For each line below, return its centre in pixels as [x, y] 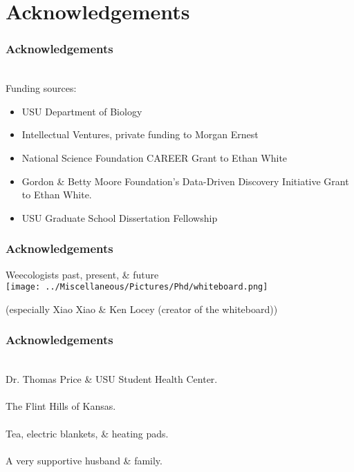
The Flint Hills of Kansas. [61, 406]
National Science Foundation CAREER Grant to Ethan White [155, 157]
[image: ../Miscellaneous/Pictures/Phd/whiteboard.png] [137, 287]
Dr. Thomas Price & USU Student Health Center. [112, 379]
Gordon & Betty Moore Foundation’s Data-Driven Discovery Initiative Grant [185, 181]
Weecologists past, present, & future [82, 274]
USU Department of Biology [82, 111]
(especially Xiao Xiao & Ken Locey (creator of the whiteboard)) [142, 309]
